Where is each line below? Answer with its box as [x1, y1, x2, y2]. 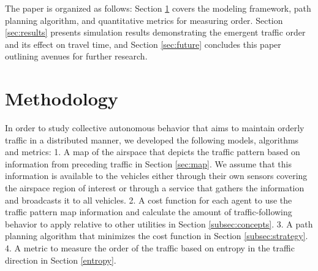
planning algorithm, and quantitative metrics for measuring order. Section [5, 13, 283, 26]
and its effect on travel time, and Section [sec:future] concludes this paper [5, 37, 281, 50]
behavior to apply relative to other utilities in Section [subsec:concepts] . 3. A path [5, 217, 313, 230]
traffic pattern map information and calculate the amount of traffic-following [5, 205, 292, 218]
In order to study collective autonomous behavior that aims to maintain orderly [5, 121, 305, 134]
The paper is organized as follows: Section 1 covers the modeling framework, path [5, 2, 311, 14]
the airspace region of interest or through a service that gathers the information [5, 181, 305, 194]
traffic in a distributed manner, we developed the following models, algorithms [5, 133, 299, 146]
